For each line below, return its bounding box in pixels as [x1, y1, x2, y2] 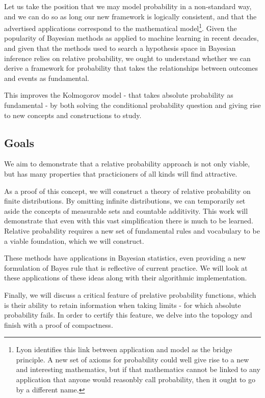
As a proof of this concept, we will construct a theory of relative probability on [4, 185, 251, 196]
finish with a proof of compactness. [4, 319, 113, 330]
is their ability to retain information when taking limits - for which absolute [4, 299, 241, 310]
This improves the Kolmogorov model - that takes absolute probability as [4, 90, 233, 100]
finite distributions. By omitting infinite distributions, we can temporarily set [4, 195, 246, 206]
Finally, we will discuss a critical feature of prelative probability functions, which [4, 289, 256, 300]
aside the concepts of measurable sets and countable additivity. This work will [4, 205, 248, 216]
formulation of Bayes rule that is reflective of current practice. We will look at [4, 262, 248, 273]
